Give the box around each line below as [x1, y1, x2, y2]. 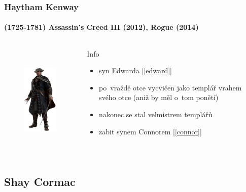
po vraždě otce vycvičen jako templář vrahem [99, 82, 242, 92]
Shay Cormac [4, 173, 76, 189]
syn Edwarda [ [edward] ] [99, 65, 172, 76]
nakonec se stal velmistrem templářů [99, 109, 213, 120]
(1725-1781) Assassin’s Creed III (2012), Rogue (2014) [4, 22, 199, 32]
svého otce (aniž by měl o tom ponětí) [99, 92, 219, 103]
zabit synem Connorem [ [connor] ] [99, 126, 202, 136]
